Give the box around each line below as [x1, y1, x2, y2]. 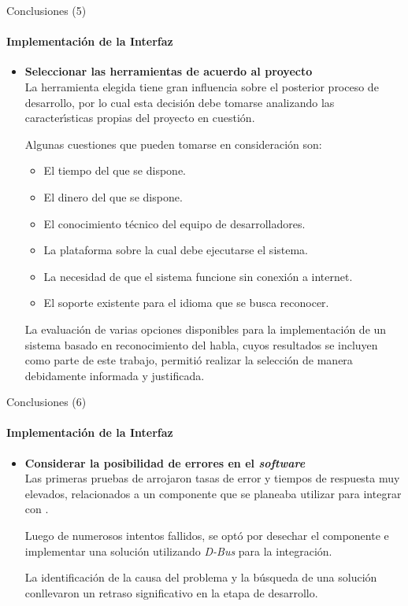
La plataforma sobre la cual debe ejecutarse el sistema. [43, 242, 309, 258]
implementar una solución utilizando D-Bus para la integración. [24, 542, 332, 559]
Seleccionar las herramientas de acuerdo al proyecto [24, 63, 313, 79]
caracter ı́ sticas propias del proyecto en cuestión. [24, 109, 255, 126]
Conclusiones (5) [6, 2, 87, 18]
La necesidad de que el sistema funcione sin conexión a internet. [43, 268, 353, 284]
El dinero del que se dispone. [43, 188, 183, 205]
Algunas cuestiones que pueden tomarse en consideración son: [24, 135, 322, 152]
